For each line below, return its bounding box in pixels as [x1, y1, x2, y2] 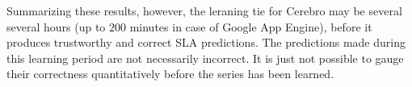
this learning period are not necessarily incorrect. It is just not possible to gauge [6, 49, 404, 66]
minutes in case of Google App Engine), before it [129, 18, 372, 35]
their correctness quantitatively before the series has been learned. [6, 65, 334, 82]
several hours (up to [6, 18, 106, 35]
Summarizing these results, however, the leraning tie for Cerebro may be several [6, 2, 402, 19]
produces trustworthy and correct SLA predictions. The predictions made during [6, 34, 406, 51]
